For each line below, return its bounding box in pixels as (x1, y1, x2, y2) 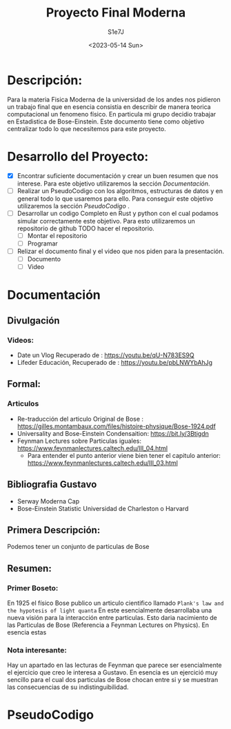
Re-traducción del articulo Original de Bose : (17, 415, 143, 423)
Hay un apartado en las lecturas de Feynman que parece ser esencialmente (7, 661, 222, 670)
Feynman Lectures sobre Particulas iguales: (17, 437, 142, 445)
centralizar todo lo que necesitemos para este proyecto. (7, 124, 167, 132)
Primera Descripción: (7, 524, 101, 536)
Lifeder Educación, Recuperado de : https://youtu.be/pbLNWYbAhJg (17, 359, 212, 366)
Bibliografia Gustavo (7, 479, 97, 490)
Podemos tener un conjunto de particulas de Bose (7, 543, 150, 551)
